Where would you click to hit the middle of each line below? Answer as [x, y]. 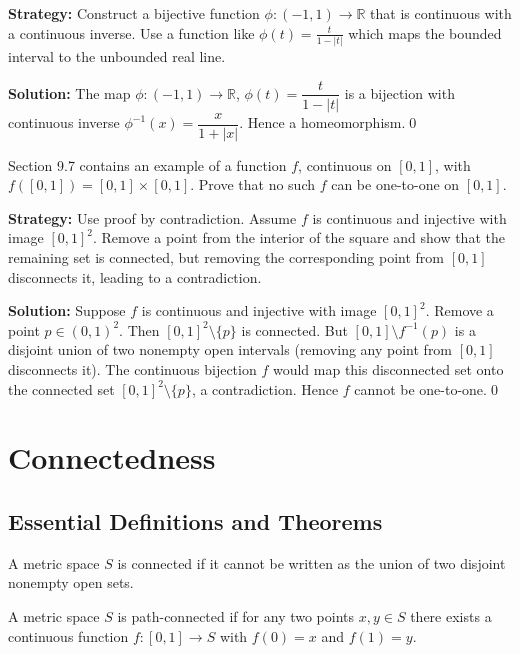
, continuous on [345, 164]
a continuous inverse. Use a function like [131, 32]
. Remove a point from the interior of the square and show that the [299, 237]
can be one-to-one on [395, 184]
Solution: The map [69, 92]
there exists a [451, 615]
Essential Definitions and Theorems [195, 520]
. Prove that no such [252, 184]
